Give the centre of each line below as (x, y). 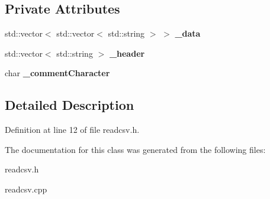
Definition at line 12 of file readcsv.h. (72, 130)
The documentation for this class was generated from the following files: (135, 149)
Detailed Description (70, 105)
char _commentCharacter (57, 73)
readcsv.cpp (26, 189)
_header (127, 53)
